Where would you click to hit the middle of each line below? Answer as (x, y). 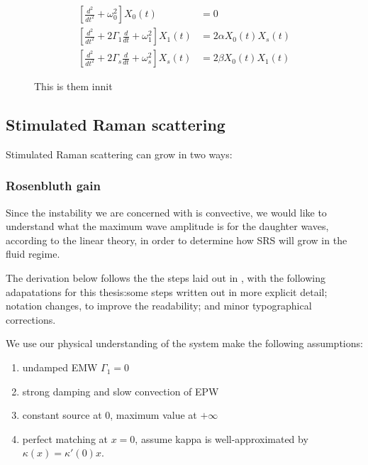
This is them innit (73, 86)
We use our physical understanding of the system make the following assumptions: (184, 343)
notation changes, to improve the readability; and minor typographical (159, 306)
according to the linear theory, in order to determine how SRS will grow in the (177, 240)
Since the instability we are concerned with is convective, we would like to (166, 212)
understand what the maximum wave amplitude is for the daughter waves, (167, 226)
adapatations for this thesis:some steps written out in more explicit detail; (167, 291)
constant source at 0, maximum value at (110, 415)
